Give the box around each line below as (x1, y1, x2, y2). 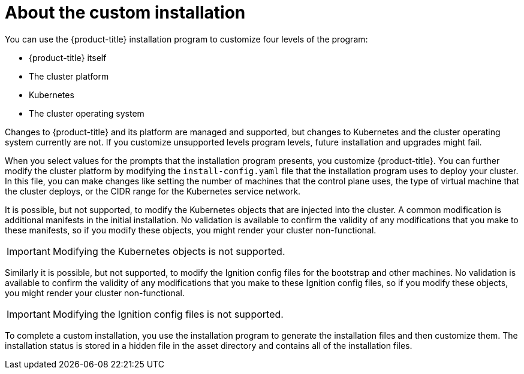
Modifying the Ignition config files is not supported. (52, 308, 284, 320)
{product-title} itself (29, 52, 107, 63)
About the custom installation (5, 2, 246, 23)
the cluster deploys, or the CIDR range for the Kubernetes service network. (5, 186, 301, 196)
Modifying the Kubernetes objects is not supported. (52, 245, 285, 257)
